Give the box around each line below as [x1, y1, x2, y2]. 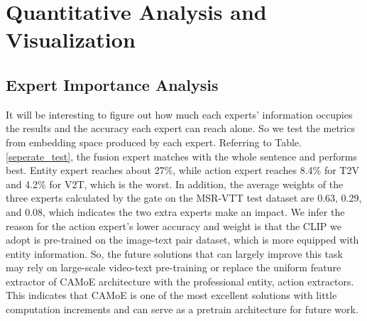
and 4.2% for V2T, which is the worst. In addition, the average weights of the [6, 176, 344, 191]
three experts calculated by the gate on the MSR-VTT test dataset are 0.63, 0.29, [6, 190, 362, 205]
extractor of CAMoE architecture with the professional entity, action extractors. [6, 273, 354, 288]
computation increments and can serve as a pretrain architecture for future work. [6, 302, 358, 317]
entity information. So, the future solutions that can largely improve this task [6, 246, 343, 261]
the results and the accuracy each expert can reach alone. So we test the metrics [6, 121, 355, 136]
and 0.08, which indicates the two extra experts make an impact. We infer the [6, 204, 345, 219]
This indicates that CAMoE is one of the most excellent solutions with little [6, 288, 337, 303]
